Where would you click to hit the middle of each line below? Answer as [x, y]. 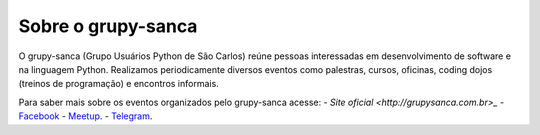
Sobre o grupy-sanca [108, 26]
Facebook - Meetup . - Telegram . [85, 116]
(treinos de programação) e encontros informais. [118, 84]
